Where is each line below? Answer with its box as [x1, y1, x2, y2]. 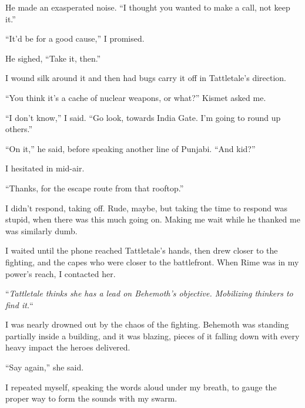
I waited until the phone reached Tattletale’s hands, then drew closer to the [5, 244, 278, 257]
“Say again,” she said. [5, 361, 84, 373]
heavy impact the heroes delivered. [5, 341, 130, 353]
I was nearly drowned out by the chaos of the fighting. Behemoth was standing [5, 318, 289, 331]
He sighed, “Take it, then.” [5, 52, 101, 64]
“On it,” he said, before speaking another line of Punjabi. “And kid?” [5, 142, 256, 154]
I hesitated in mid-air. [5, 162, 85, 174]
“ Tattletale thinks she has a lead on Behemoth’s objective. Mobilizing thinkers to [5, 287, 293, 299]
